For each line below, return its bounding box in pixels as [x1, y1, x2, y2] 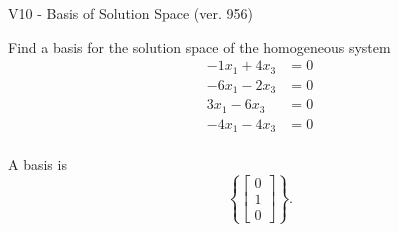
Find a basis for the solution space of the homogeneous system [8, 36, 391, 57]
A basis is [8, 154, 67, 175]
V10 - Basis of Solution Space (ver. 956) [8, 3, 253, 23]
